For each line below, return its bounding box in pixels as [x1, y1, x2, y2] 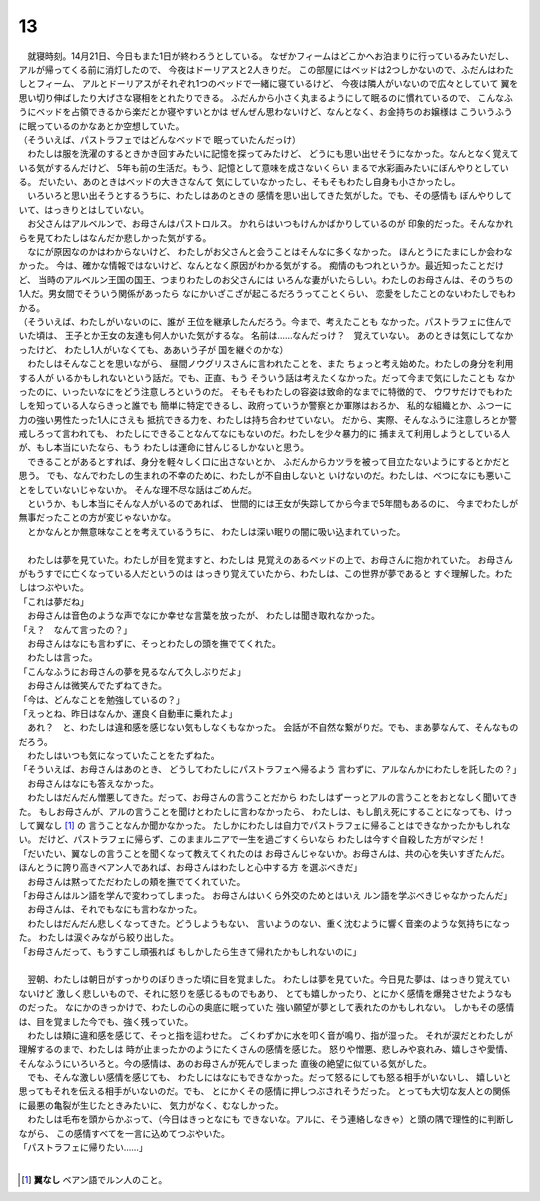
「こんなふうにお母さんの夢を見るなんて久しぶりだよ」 [18, 665, 247, 677]
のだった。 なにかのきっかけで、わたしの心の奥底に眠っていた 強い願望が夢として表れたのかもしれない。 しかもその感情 [18, 1001, 515, 1014]
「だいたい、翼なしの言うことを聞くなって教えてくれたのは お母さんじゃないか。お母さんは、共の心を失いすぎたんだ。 [18, 847, 510, 859]
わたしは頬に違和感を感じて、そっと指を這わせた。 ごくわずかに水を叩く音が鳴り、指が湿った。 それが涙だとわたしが [26, 1029, 514, 1041]
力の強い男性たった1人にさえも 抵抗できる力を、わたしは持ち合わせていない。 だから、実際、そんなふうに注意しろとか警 [18, 413, 518, 425]
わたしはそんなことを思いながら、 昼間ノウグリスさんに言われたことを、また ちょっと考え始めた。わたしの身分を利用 [26, 358, 514, 370]
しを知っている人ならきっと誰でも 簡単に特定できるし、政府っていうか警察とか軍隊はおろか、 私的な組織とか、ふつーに [18, 400, 513, 412]
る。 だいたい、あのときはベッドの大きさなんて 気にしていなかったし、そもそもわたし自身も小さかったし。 [18, 176, 461, 188]
